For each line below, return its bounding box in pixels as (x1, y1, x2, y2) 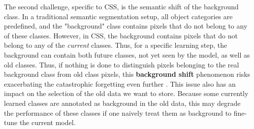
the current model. (19, 117, 76, 128)
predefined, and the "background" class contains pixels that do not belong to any (4, 21, 248, 31)
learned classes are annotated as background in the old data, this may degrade (4, 97, 241, 108)
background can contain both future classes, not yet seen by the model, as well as (4, 49, 250, 60)
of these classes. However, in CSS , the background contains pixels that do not (4, 30, 238, 40)
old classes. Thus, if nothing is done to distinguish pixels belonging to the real (4, 59, 239, 69)
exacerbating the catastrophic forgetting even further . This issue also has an (4, 78, 236, 89)
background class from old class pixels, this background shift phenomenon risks (4, 69, 251, 79)
